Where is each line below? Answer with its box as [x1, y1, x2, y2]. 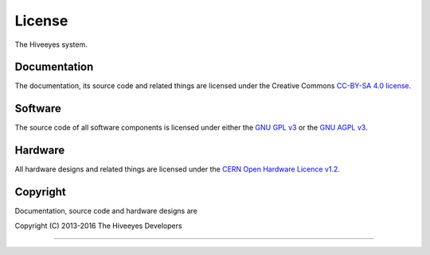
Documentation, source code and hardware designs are [14, 207, 198, 216]
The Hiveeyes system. [14, 40, 88, 49]
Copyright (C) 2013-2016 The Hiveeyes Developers [14, 221, 182, 230]
